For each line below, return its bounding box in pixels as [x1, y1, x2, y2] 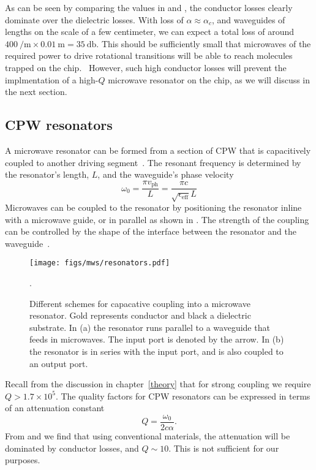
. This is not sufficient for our [168, 441, 279, 454]
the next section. [5, 85, 67, 98]
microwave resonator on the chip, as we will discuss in [108, 73, 310, 86]
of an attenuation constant [5, 401, 105, 414]
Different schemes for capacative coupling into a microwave [29, 297, 250, 309]
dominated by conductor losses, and [5, 441, 139, 454]
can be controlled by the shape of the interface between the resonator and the [5, 225, 296, 238]
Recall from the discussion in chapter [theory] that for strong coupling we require [5, 377, 311, 390]
